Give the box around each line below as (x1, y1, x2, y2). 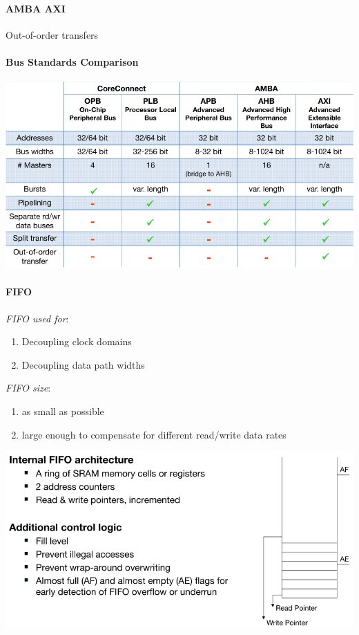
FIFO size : (6, 380, 51, 395)
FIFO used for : (6, 311, 69, 325)
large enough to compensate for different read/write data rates (21, 427, 287, 441)
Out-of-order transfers (6, 27, 99, 42)
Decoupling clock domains (21, 334, 132, 349)
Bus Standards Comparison (6, 54, 139, 68)
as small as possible (21, 403, 104, 418)
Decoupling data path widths (21, 357, 145, 371)
